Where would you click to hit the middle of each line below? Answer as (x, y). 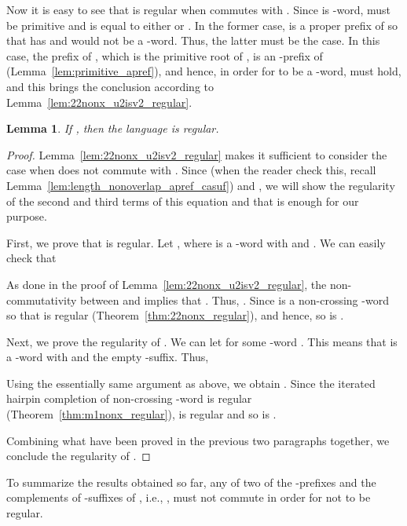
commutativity (42, 300)
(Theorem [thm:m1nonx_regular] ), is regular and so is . (141, 414)
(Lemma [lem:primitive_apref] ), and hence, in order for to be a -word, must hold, (204, 71)
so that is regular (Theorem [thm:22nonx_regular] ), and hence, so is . (175, 315)
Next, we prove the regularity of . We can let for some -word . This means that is (202, 341)
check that (31, 258)
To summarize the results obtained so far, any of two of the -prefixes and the (191, 482)
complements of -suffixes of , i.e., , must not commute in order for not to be (189, 497)
